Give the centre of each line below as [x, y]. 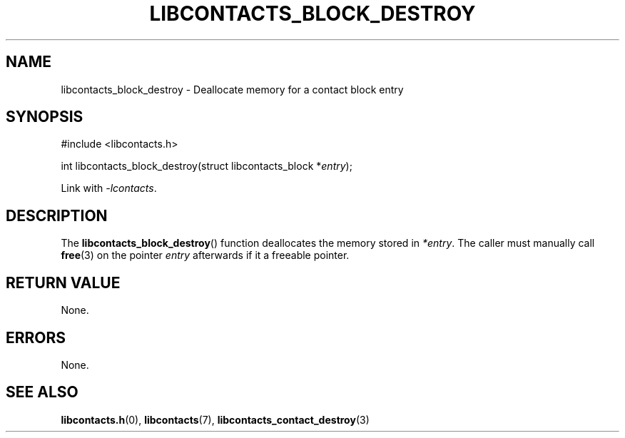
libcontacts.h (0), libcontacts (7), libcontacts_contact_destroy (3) [215, 419]
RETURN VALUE [63, 282]
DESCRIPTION [57, 215]
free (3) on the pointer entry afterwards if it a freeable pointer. [205, 255]
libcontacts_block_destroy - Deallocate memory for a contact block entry [232, 89]
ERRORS [36, 337]
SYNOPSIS [45, 117]
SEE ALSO [42, 392]
